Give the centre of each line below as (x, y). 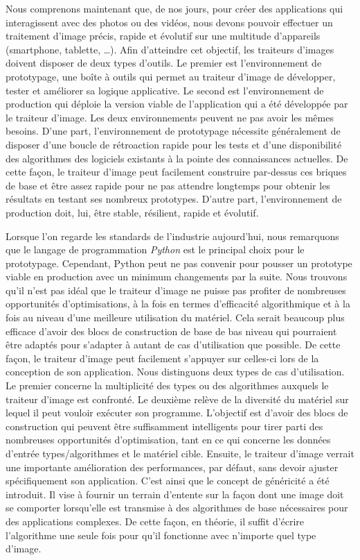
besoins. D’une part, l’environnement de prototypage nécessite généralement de (173, 131)
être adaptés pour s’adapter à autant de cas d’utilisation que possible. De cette (173, 345)
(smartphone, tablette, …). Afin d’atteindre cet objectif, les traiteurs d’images (170, 49)
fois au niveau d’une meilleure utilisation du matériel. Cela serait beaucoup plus (175, 317)
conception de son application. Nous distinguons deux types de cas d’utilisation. (175, 372)
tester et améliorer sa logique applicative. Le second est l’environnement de (165, 90)
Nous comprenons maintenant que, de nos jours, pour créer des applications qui (174, 8)
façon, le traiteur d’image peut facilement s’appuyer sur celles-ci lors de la (162, 358)
